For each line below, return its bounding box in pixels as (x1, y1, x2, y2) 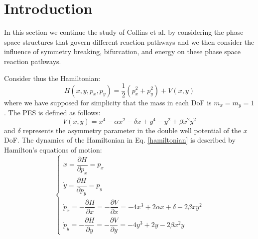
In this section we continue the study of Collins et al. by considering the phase (4, 27, 244, 37)
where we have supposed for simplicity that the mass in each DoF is (4, 97, 212, 107)
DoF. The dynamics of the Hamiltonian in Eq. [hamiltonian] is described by (4, 135, 236, 145)
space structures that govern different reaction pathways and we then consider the (4, 36, 255, 47)
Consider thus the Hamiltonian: (4, 73, 101, 83)
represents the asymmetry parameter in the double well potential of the (23, 125, 242, 135)
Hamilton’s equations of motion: (4, 144, 102, 155)
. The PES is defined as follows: (4, 107, 101, 118)
